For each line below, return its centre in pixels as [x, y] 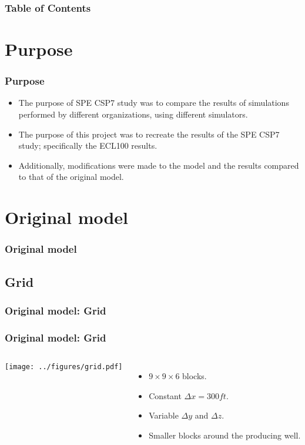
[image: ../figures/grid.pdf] [64, 367]
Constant [165, 395]
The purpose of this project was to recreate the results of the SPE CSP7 [149, 134]
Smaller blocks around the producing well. [225, 435]
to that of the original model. [71, 177]
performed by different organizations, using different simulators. [133, 114]
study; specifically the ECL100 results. [88, 145]
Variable [164, 415]
